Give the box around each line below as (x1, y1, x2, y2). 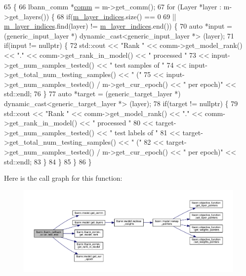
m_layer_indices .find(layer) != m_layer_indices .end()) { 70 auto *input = (4, 21, 232, 31)
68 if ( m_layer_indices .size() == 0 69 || (57, 11, 176, 21)
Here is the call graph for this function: (4, 173, 123, 183)
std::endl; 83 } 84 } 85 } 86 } (4, 156, 92, 166)
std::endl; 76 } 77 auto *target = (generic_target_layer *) (4, 88, 181, 99)
